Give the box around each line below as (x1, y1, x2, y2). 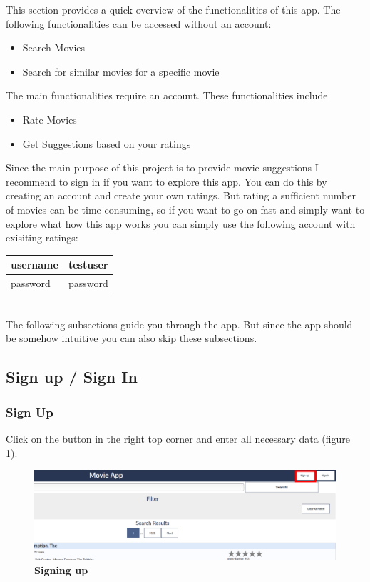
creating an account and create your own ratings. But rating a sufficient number (6, 188, 356, 203)
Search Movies (22, 40, 86, 55)
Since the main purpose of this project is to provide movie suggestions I (6, 160, 319, 175)
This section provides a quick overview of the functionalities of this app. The (6, 2, 341, 16)
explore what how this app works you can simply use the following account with (6, 216, 356, 231)
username (11, 257, 58, 272)
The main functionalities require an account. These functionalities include (6, 88, 328, 103)
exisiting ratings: (6, 230, 78, 245)
